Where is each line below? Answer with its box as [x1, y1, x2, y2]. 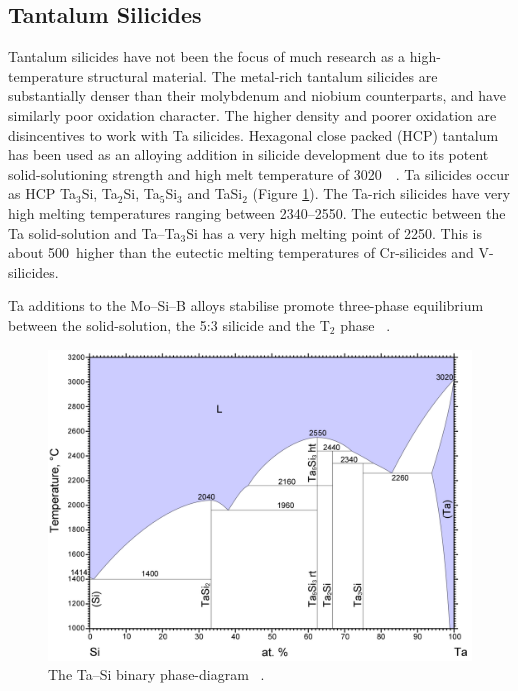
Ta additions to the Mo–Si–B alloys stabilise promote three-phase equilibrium [8, 295, 484, 316]
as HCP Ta [8, 183, 76, 204]
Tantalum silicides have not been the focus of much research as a [8, 46, 406, 67]
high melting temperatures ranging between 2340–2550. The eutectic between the [8, 202, 506, 223]
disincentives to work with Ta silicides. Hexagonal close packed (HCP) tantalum [8, 124, 499, 145]
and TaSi [187, 183, 243, 204]
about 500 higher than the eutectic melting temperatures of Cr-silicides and [8, 242, 474, 263]
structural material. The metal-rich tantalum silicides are [87, 65, 438, 86]
